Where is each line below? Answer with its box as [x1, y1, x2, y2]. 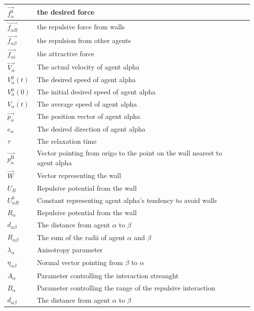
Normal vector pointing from [37, 257, 123, 267]
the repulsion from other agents [37, 35, 131, 45]
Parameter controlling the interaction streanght [37, 270, 179, 280]
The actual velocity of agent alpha [37, 62, 140, 72]
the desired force [37, 7, 95, 17]
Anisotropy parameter [37, 244, 103, 254]
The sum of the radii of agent [37, 232, 125, 242]
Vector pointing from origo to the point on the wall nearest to [37, 148, 222, 158]
